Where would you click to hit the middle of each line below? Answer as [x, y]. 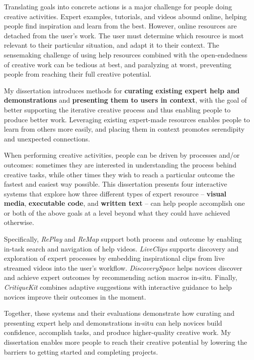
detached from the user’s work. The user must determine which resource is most [124, 35]
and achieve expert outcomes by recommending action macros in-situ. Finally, [121, 277]
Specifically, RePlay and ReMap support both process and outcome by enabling [123, 239]
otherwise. [19, 222]
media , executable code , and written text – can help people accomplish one [125, 203]
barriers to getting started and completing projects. [81, 351]
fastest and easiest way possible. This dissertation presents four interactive [115, 184]
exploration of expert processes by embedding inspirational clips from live [114, 258]
